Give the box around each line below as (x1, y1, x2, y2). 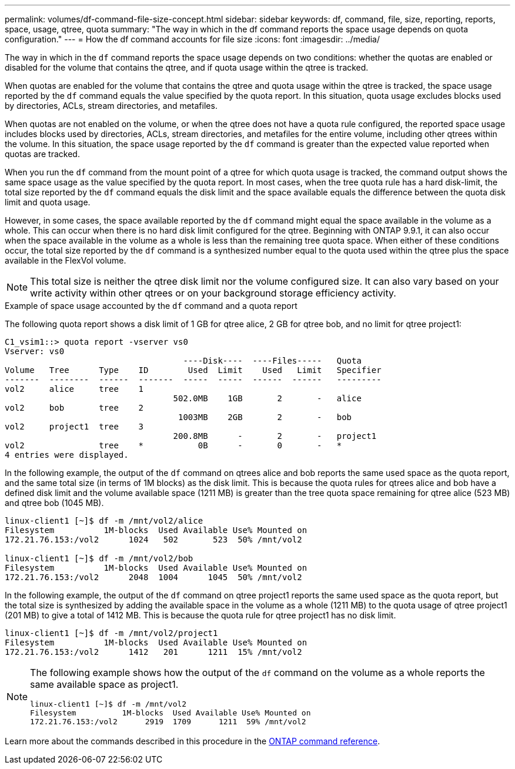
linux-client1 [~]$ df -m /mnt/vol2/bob (5, 554, 193, 563)
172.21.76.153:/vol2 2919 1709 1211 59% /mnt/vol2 (30, 717, 306, 726)
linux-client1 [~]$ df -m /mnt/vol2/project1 (5, 628, 218, 638)
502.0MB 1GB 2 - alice (173, 394, 362, 403)
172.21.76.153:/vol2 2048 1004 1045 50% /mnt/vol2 (5, 572, 302, 582)
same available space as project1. (30, 678, 179, 690)
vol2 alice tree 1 (5, 384, 144, 394)
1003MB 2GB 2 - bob (178, 412, 352, 422)
